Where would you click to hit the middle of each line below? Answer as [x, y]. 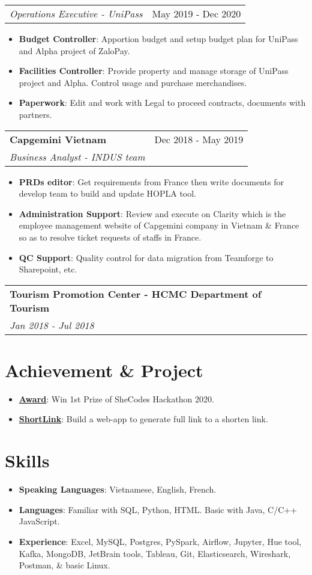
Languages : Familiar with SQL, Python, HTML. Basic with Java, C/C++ [158, 509]
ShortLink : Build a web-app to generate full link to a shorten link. [143, 419]
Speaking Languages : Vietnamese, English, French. [118, 489]
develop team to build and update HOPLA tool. [107, 193]
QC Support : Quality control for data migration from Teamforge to [146, 257]
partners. [35, 114]
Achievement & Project [104, 370]
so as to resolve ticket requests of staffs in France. [110, 237]
